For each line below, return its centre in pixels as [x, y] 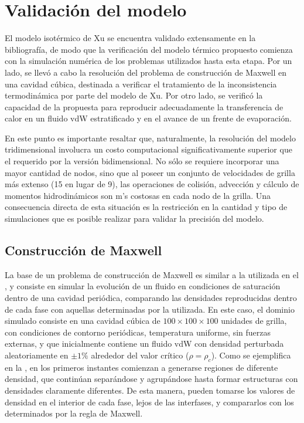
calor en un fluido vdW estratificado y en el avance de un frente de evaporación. [148, 118]
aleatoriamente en [37, 355]
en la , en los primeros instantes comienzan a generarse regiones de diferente [141, 367]
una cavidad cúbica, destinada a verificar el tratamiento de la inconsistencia [141, 84]
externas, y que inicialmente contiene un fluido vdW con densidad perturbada [144, 344]
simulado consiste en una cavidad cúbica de [83, 321]
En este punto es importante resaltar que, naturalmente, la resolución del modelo [150, 138]
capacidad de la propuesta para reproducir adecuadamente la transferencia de [144, 106]
